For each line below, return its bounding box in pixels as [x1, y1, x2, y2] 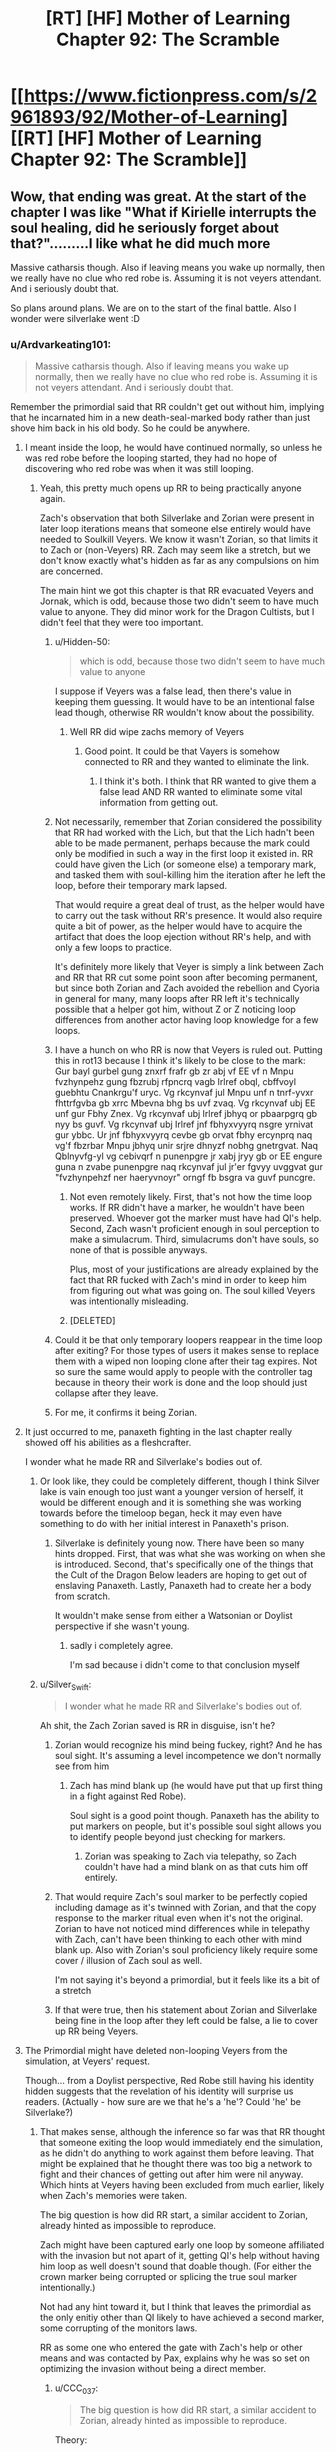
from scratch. [54, 1590, 111, 1602]
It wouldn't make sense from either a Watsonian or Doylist [54, 1610, 293, 1622]
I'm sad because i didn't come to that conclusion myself [69, 1659, 300, 1671]
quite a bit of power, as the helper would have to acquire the [54, 920, 303, 932]
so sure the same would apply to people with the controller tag [54, 1366, 313, 1378]
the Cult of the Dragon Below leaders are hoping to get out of [54, 1569, 308, 1581]
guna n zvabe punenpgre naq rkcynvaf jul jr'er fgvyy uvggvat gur [54, 1161, 323, 1173]
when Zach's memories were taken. [39, 2190, 188, 2202]
